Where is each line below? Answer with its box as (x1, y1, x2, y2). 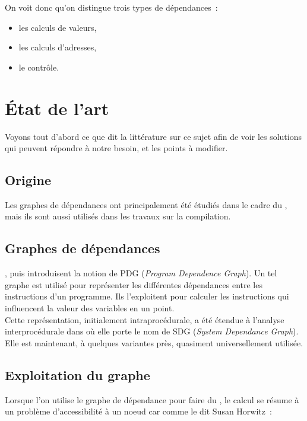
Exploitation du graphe (5, 365, 150, 384)
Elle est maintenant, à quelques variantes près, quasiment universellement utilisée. (5, 336, 303, 349)
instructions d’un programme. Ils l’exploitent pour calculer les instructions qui (5, 290, 289, 302)
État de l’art (5, 95, 109, 120)
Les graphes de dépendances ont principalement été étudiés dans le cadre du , (5, 198, 287, 210)
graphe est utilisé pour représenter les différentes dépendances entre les (5, 278, 262, 291)
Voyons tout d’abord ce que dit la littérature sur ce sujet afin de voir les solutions (5, 130, 302, 142)
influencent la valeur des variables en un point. (5, 302, 175, 314)
